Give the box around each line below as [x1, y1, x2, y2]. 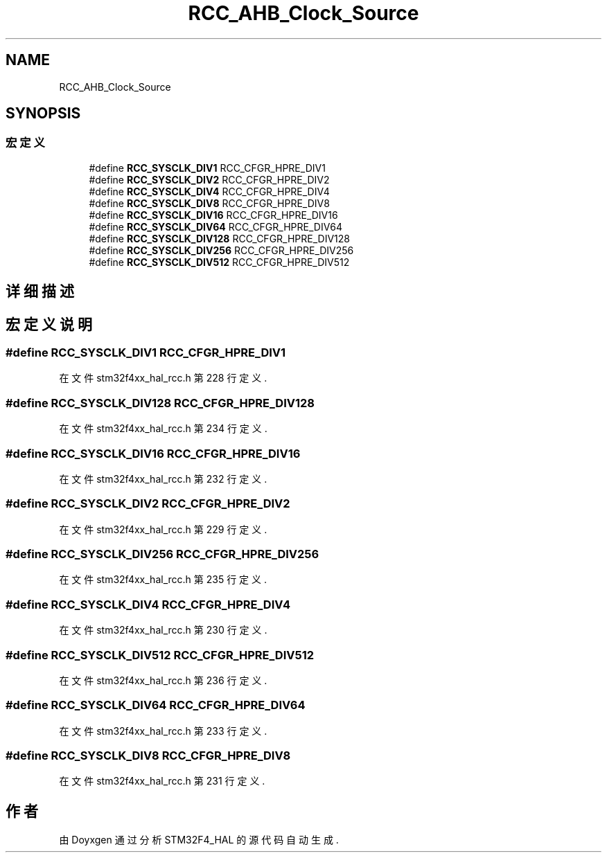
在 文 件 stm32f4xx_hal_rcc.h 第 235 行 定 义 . [59, 573, 267, 586]
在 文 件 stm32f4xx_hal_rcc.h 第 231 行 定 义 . [59, 775, 265, 787]
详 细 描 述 [6, 283, 74, 301]
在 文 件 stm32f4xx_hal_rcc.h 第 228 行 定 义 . [59, 372, 267, 384]
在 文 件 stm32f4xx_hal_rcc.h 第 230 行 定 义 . [59, 624, 267, 636]
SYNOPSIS [6, 105, 81, 123]
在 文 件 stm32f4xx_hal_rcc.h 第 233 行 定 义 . [59, 724, 267, 737]
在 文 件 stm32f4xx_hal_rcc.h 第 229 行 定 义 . [59, 523, 267, 535]
